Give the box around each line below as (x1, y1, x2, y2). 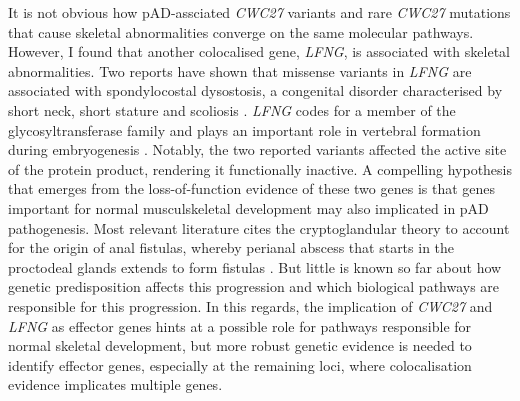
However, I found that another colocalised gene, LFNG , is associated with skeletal (8, 41, 510, 62)
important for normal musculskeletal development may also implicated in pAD (8, 197, 489, 218)
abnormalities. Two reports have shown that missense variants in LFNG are (8, 60, 472, 81)
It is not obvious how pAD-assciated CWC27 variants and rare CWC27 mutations (8, 2, 511, 22)
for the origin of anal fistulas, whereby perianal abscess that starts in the (8, 237, 455, 258)
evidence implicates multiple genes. (8, 374, 223, 395)
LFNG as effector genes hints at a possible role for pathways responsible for (8, 315, 472, 336)
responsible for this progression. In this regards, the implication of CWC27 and (8, 295, 493, 316)
